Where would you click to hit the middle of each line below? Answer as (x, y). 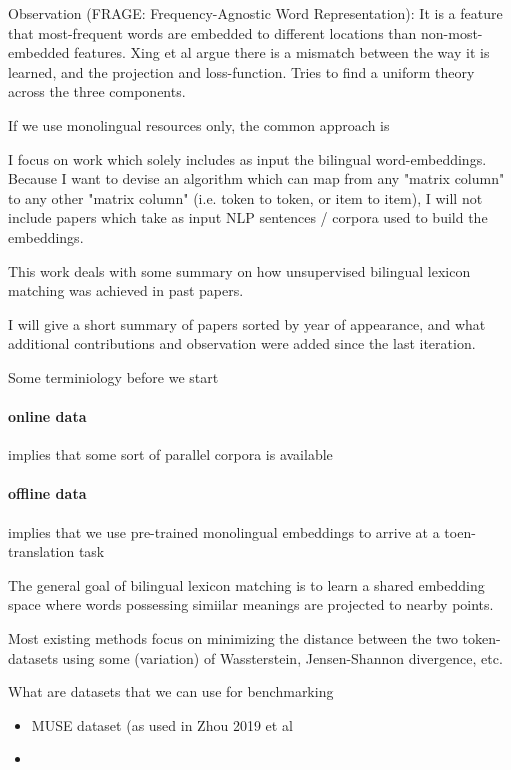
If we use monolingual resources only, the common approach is (199, 124)
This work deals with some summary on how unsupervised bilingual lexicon (239, 270)
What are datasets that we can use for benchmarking (171, 691)
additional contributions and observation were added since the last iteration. (242, 343)
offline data (47, 493)
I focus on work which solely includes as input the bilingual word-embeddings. (247, 158)
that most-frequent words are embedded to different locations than (212, 32)
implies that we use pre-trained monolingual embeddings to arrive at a (224, 531)
